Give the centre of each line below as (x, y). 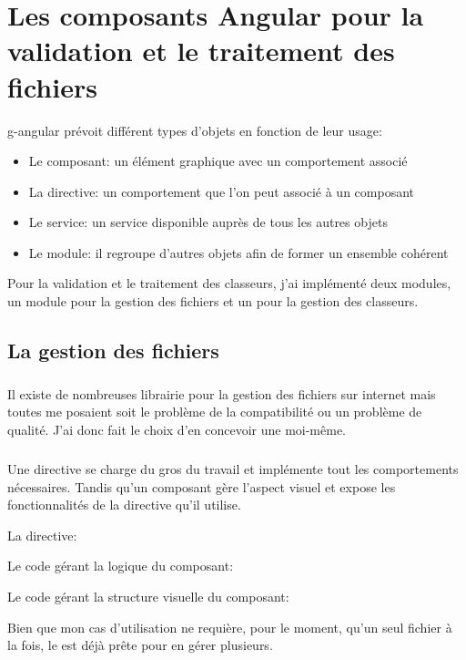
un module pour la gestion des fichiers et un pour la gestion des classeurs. (213, 301)
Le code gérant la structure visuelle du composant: (148, 596)
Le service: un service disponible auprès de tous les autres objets (208, 222)
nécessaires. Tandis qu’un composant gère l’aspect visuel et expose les (202, 486)
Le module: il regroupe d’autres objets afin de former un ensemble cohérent (238, 252)
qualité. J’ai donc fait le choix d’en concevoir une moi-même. (177, 429)
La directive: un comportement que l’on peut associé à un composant (222, 191)
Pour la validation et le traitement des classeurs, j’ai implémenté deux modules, (229, 283)
